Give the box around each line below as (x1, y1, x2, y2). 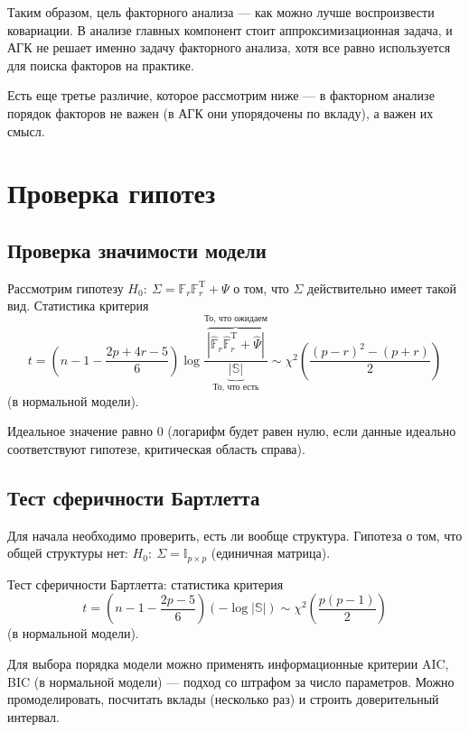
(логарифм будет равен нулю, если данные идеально (167, 422, 456, 440)
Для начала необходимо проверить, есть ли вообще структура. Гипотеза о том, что (7, 525, 463, 544)
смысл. (7, 121, 45, 140)
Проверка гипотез (7, 174, 216, 211)
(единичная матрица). (211, 543, 331, 562)
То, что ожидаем (203, 314, 267, 324)
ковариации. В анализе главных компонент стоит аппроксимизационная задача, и (7, 20, 453, 39)
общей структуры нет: (7, 543, 128, 562)
